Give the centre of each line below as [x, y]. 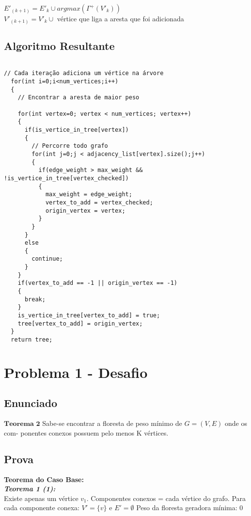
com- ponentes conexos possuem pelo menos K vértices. [86, 432]
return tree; [32, 340]
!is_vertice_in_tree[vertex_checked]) [66, 178]
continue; [47, 259]
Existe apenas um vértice [41, 498]
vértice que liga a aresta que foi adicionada [120, 18]
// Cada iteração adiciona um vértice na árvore [84, 73]
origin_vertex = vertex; [85, 211]
